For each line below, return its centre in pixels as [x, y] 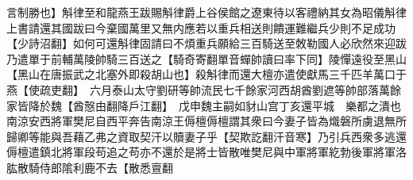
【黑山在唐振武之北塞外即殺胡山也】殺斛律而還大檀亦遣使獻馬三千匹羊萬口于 [206, 74]
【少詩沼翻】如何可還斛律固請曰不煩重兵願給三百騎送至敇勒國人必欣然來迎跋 [206, 43]
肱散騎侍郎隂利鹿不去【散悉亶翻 [90, 167]
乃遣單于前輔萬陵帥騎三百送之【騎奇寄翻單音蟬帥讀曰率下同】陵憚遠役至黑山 [206, 58]
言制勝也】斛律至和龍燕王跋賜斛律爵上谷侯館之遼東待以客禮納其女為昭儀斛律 [206, 12]
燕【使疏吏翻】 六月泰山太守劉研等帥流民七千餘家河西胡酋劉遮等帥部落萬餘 [204, 89]
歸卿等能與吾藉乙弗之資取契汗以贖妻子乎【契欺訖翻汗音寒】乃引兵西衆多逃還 [206, 136]
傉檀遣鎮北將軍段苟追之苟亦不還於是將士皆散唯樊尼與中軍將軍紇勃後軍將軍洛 [206, 152]
